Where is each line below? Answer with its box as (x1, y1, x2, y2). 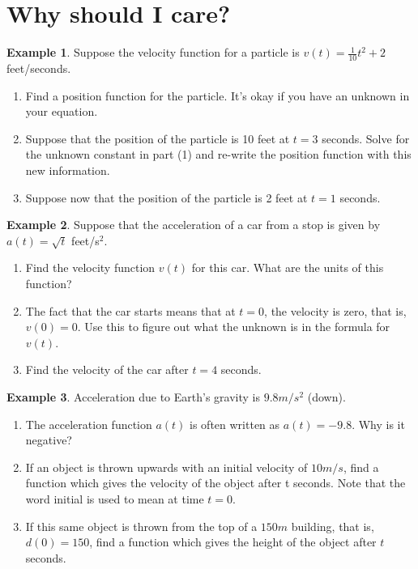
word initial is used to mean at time (25, 490, 204, 507)
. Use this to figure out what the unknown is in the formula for (77, 318, 390, 335)
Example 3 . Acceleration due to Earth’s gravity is (6, 389, 260, 406)
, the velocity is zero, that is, (264, 302, 407, 319)
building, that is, (291, 517, 374, 534)
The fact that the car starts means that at (25, 302, 236, 319)
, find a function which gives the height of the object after (89, 533, 377, 550)
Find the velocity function (25, 259, 156, 276)
